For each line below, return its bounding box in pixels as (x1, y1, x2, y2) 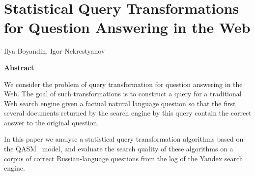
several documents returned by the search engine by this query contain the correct (4, 108, 252, 118)
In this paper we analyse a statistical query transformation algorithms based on (4, 134, 244, 144)
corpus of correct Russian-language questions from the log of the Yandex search (4, 153, 243, 163)
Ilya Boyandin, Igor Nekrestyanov (4, 46, 105, 56)
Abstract (4, 62, 34, 72)
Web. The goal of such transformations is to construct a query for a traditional (4, 88, 242, 99)
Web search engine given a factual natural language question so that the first (4, 98, 236, 108)
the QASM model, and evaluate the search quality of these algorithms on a (4, 144, 233, 154)
